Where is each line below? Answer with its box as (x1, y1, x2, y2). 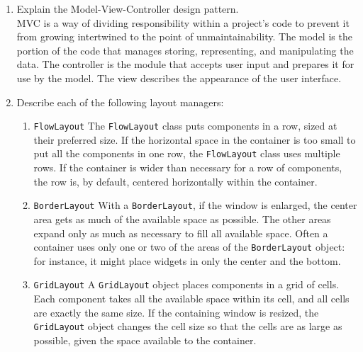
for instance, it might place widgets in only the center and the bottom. (33, 253, 341, 268)
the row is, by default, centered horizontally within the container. (33, 174, 318, 188)
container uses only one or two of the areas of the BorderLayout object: (33, 239, 345, 254)
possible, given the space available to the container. (33, 332, 257, 347)
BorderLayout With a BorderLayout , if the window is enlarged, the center (33, 198, 357, 212)
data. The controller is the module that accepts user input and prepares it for (16, 57, 354, 72)
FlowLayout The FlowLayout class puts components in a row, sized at (33, 118, 337, 133)
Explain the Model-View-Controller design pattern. (16, 1, 239, 16)
